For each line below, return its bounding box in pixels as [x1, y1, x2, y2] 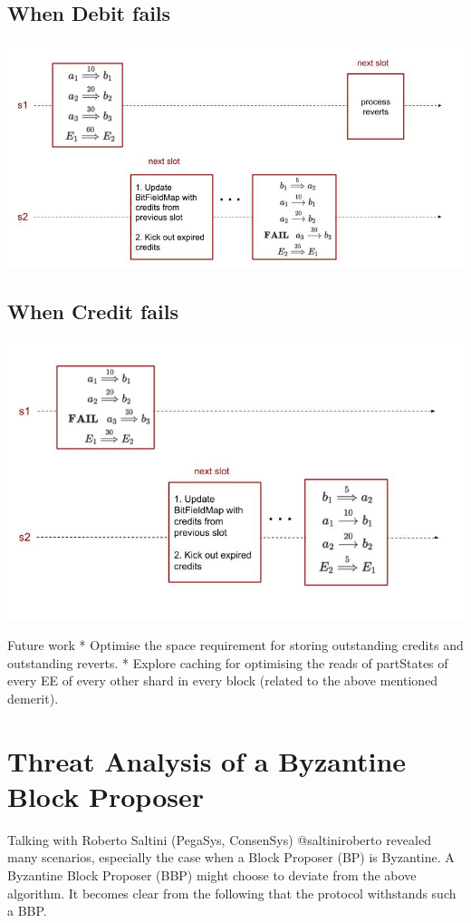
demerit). [7, 688, 59, 707]
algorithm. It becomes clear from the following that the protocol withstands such [7, 883, 457, 902]
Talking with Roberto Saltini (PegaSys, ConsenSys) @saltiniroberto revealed [7, 830, 431, 849]
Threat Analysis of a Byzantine [7, 742, 407, 779]
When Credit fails [7, 297, 178, 325]
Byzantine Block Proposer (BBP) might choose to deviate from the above [7, 866, 417, 884]
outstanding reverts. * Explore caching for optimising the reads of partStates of [7, 653, 448, 672]
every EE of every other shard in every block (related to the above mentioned [7, 671, 438, 690]
